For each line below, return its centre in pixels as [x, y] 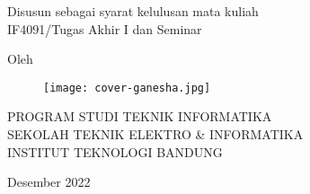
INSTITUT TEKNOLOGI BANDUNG [115, 151]
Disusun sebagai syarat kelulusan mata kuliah [133, 11]
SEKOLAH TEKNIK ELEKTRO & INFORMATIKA [155, 134]
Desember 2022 [49, 182]
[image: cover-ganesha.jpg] [127, 88]
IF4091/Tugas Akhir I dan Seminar [105, 28]
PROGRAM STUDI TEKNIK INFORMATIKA [140, 116]
